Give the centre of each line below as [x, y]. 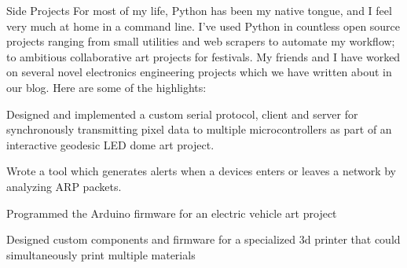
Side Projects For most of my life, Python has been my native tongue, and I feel [199, 10]
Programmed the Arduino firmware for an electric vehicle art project [172, 213]
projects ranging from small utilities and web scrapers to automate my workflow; [201, 41]
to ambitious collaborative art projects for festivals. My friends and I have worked [203, 56]
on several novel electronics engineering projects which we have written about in [199, 72]
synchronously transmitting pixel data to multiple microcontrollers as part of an [199, 129]
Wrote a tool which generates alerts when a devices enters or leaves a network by [201, 171]
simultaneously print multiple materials [101, 254]
